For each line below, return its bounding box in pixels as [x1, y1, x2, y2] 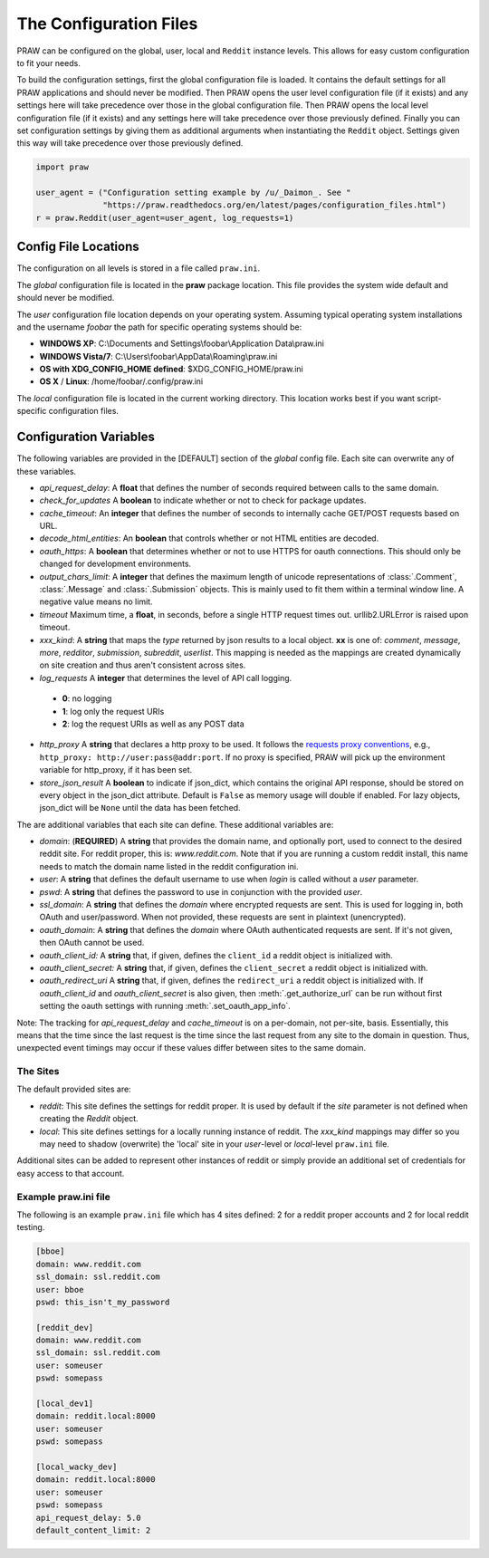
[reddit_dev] [35, 1322, 94, 1332]
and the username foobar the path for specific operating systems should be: [16, 322, 302, 332]
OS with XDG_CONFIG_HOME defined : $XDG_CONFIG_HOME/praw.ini [39, 363, 303, 375]
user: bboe [35, 1284, 84, 1294]
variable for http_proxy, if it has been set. [39, 765, 193, 775]
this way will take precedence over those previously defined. [16, 138, 244, 149]
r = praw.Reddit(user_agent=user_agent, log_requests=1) [35, 213, 294, 223]
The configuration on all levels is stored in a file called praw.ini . [16, 263, 261, 274]
